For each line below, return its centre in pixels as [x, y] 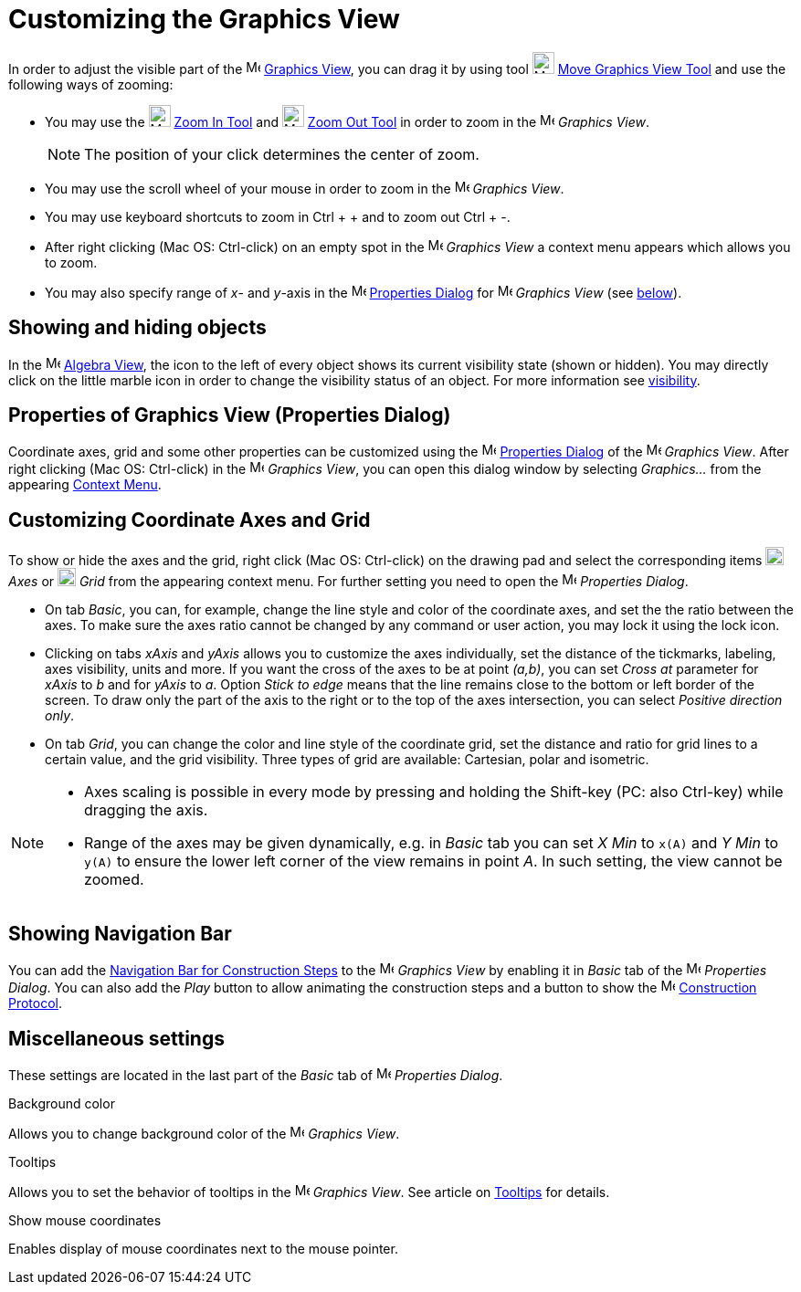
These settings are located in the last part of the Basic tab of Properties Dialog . [256, 1075]
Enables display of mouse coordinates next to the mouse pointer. [203, 1248]
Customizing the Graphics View [204, 19]
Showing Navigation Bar [120, 933]
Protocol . [36, 1003]
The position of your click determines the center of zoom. [282, 154]
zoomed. [114, 880]
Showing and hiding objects [137, 328]
